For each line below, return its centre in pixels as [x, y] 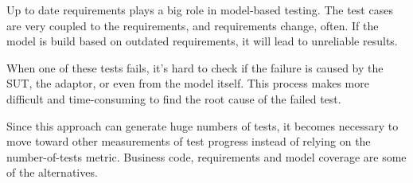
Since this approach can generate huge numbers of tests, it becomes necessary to [203, 125]
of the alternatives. [52, 172]
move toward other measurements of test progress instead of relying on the [189, 141]
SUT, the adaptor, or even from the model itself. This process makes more [188, 83]
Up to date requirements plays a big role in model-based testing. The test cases [200, 10]
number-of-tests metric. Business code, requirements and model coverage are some [206, 156]
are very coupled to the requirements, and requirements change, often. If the [193, 25]
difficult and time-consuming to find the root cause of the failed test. [174, 98]
